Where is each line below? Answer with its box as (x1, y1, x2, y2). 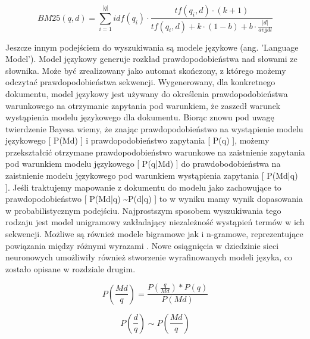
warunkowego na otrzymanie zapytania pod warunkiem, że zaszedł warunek (5, 99, 281, 111)
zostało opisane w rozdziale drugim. (5, 262, 136, 275)
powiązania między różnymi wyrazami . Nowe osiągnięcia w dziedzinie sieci (5, 239, 279, 251)
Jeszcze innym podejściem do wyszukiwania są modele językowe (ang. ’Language (5, 41, 299, 53)
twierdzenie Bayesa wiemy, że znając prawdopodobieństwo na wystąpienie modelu (5, 122, 303, 135)
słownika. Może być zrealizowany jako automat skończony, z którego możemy (5, 64, 286, 76)
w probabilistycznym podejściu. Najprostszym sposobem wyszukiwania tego (5, 204, 281, 216)
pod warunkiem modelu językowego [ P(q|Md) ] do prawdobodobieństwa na (5, 157, 281, 170)
